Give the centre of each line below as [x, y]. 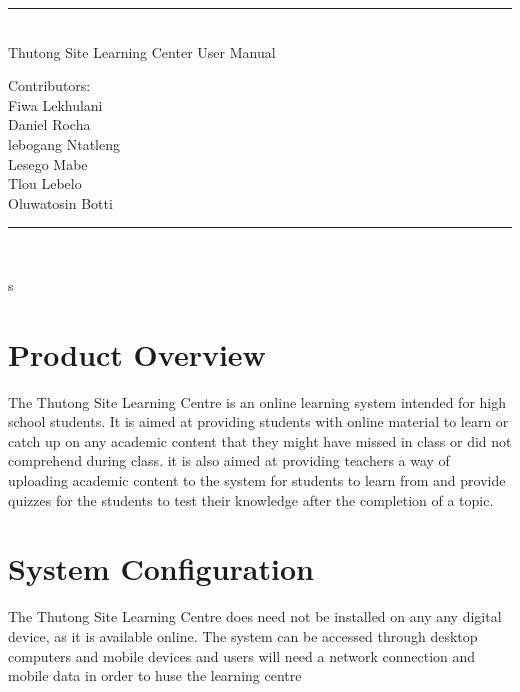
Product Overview [137, 353]
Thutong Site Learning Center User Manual [142, 51]
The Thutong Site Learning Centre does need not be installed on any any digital [255, 616]
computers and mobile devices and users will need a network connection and [242, 655]
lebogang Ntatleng [64, 143]
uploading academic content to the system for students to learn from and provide [257, 480]
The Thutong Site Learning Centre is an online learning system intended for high [257, 401]
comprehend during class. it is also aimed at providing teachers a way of [229, 460]
